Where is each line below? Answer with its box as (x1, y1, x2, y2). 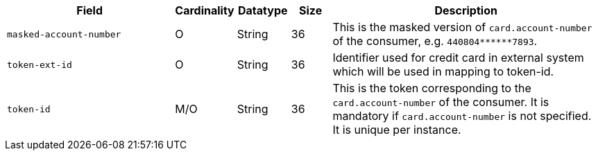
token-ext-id (7, 59, 72, 70)
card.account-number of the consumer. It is (332, 95, 549, 109)
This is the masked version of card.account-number (332, 20, 592, 34)
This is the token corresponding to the (332, 81, 531, 95)
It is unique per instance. (332, 123, 461, 137)
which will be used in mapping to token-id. (332, 64, 554, 78)
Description (434, 3, 497, 17)
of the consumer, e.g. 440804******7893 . (332, 34, 538, 48)
